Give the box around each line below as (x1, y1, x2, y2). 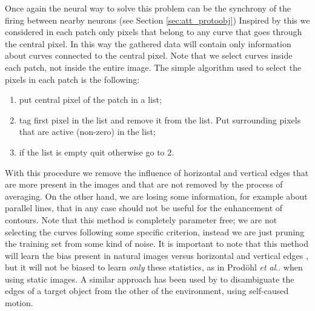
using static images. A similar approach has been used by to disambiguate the (5, 272, 294, 285)
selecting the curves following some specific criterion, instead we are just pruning (5, 225, 305, 238)
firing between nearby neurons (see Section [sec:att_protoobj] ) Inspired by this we (5, 13, 310, 26)
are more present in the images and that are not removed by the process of (5, 178, 283, 191)
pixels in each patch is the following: (5, 73, 140, 85)
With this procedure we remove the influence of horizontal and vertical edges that (5, 166, 309, 178)
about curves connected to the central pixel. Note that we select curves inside (5, 49, 293, 62)
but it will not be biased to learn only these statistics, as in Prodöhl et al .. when (5, 261, 303, 273)
